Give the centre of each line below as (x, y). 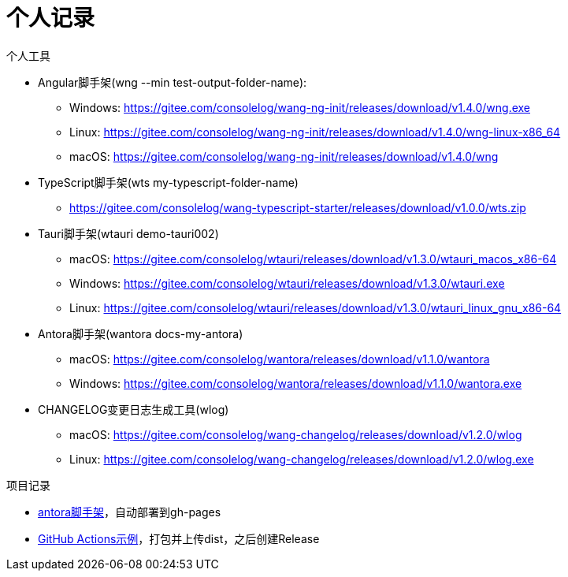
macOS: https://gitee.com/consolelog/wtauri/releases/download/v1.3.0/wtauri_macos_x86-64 (313, 259)
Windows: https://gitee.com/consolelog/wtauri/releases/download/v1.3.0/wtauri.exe (287, 283)
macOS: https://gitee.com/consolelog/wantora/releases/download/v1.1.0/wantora (280, 359)
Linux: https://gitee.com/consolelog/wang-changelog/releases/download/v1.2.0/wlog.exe (302, 459)
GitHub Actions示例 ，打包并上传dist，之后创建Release (179, 538)
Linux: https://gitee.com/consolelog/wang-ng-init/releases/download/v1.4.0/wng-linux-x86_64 (315, 132)
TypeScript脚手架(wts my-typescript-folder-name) (168, 182)
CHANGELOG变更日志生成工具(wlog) (134, 409)
